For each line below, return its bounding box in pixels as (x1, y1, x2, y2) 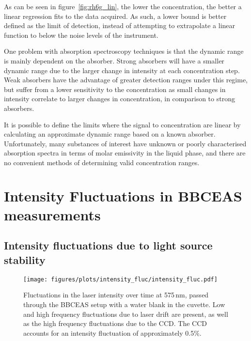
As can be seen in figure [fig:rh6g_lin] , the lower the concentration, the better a (4, 1, 242, 11)
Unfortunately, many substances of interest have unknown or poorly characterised (4, 138, 247, 148)
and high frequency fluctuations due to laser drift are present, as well (23, 309, 228, 319)
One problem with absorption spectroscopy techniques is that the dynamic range (4, 46, 244, 56)
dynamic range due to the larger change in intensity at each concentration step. (4, 65, 240, 75)
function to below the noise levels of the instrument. (4, 30, 158, 40)
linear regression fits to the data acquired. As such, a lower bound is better (4, 11, 227, 21)
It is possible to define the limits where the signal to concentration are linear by (4, 119, 241, 129)
